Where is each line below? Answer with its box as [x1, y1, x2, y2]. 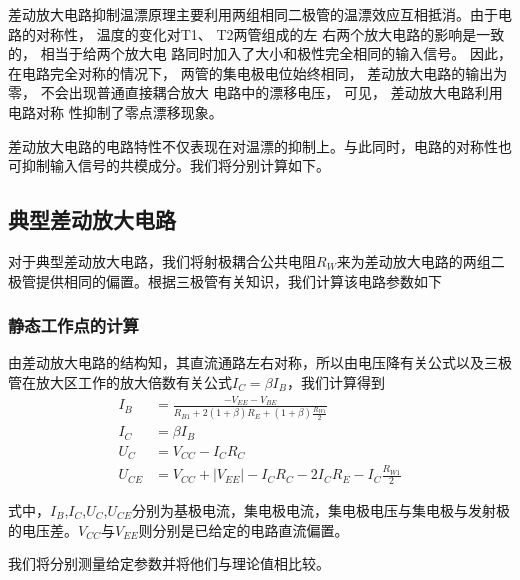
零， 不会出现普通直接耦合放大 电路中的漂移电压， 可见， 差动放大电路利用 [8, 82, 503, 103]
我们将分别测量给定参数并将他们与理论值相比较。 [8, 553, 330, 574]
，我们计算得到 [286, 371, 385, 392]
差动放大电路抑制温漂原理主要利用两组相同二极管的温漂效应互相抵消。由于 [8, 4, 498, 24]
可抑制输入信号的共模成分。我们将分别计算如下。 [8, 155, 330, 176]
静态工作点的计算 [8, 313, 139, 338]
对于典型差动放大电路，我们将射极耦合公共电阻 [8, 250, 316, 271]
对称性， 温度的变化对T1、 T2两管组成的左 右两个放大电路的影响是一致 [35, 23, 505, 44]
